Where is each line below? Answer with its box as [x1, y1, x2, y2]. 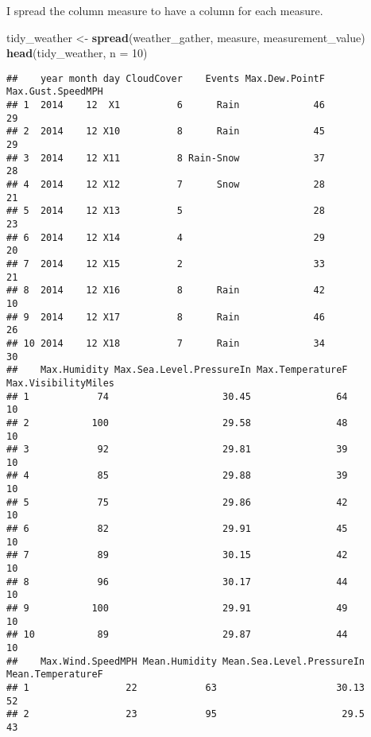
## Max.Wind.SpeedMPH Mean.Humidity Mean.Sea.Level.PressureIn [6, 655, 365, 667]
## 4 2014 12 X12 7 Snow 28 [6, 179, 325, 191]
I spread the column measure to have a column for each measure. [6, 2, 323, 18]
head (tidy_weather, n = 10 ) [6, 45, 148, 61]
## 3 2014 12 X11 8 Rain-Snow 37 [6, 152, 325, 164]
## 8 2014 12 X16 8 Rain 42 [6, 285, 325, 297]
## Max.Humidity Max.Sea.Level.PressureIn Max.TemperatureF [6, 364, 348, 376]
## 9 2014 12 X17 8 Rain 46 [6, 311, 325, 323]
